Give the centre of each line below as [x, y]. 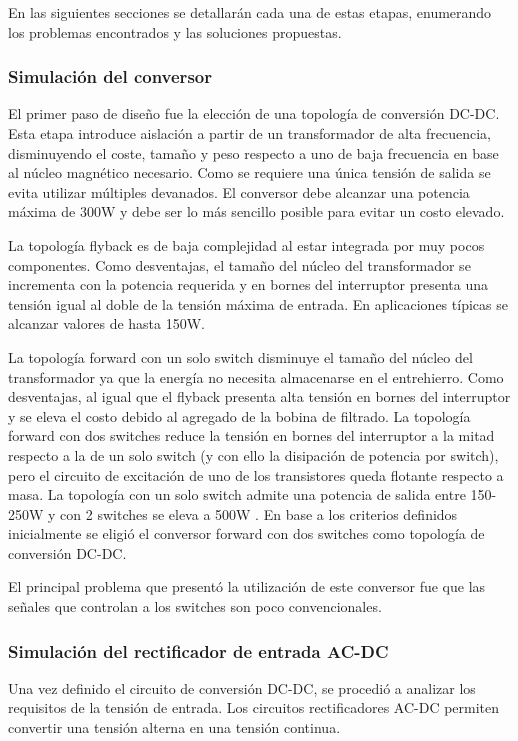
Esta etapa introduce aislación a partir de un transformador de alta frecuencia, [249, 133]
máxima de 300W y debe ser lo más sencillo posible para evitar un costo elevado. [256, 211]
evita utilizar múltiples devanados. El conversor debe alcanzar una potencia [239, 191]
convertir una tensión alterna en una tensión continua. [174, 727]
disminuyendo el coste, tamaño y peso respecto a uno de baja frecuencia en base [253, 152]
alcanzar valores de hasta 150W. [106, 323]
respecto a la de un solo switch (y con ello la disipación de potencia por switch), [253, 454]
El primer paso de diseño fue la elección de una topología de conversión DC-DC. [254, 113]
